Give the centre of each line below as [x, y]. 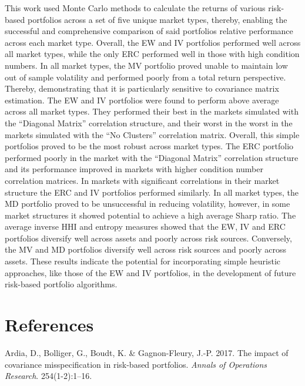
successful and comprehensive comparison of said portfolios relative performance [149, 31]
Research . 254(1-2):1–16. [48, 376]
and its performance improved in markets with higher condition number [134, 169]
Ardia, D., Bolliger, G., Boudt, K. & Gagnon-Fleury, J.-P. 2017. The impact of [147, 352]
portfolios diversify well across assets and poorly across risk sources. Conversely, [148, 238]
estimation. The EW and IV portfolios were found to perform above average [142, 100]
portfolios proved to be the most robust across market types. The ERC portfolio [149, 146]
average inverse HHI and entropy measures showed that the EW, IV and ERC [145, 226]
